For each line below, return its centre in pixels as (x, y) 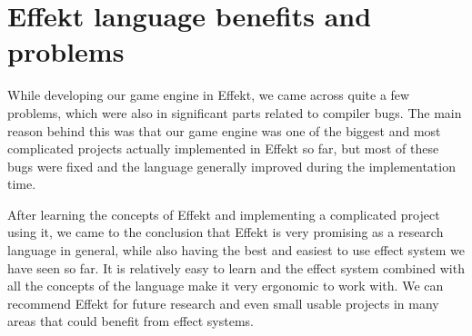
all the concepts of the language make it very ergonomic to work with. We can (226, 286)
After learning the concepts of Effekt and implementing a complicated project (224, 214)
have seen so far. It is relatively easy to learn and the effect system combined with (236, 267)
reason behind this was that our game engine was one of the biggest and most (224, 130)
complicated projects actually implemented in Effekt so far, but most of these (223, 148)
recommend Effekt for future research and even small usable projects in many (223, 303)
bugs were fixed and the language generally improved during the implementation (231, 166)
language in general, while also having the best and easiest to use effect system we (236, 250)
